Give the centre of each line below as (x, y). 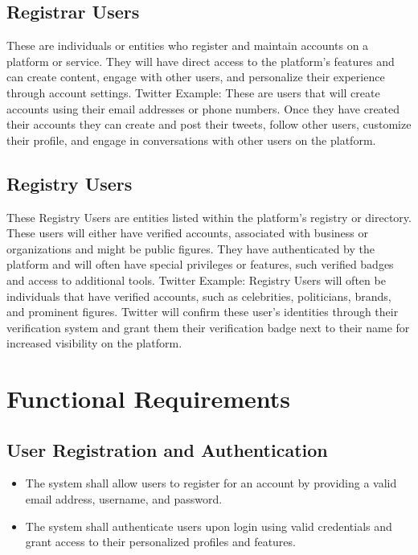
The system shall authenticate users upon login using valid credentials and (209, 526)
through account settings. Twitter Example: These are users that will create (193, 92)
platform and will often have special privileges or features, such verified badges (200, 264)
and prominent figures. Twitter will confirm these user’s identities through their (203, 312)
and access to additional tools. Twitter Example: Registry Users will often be (196, 280)
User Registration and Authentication (167, 449)
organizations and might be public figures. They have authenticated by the (191, 248)
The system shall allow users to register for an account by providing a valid (211, 483)
